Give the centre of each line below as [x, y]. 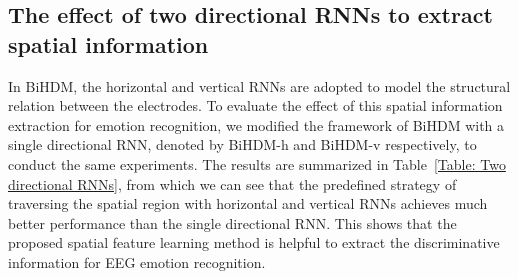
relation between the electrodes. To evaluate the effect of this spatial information [255, 105]
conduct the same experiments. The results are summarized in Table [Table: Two [257, 163]
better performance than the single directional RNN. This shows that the [232, 222]
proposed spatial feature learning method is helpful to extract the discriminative [254, 242]
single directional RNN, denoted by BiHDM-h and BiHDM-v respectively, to [242, 144]
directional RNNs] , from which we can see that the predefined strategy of [232, 183]
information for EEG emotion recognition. [137, 261]
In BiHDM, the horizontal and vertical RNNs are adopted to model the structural [259, 85]
